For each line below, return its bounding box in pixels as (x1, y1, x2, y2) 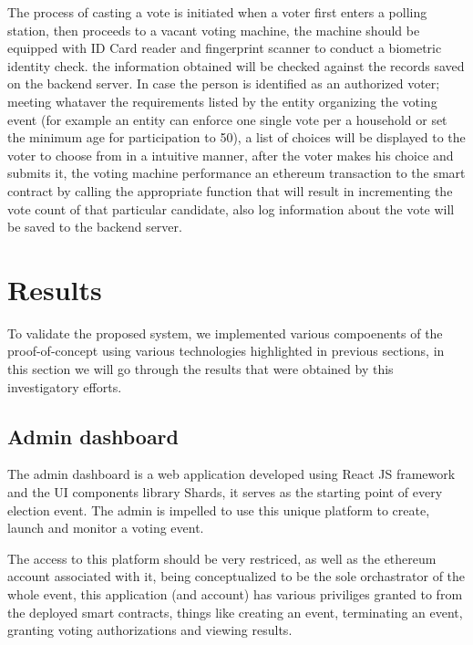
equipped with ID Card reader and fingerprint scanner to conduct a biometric (7, 38, 442, 57)
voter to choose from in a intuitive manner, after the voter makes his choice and (7, 145, 454, 164)
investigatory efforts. (7, 377, 122, 396)
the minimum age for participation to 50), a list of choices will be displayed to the (7, 128, 466, 147)
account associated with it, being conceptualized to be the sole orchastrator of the (7, 567, 466, 586)
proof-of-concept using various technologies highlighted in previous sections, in (7, 341, 445, 360)
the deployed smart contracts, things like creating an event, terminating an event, (7, 602, 463, 621)
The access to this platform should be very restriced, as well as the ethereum (7, 548, 437, 567)
